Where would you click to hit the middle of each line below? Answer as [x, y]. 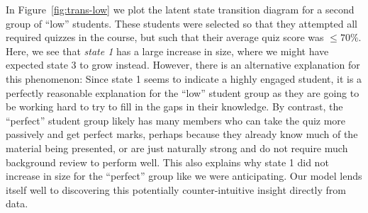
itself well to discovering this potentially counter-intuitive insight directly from [176, 189]
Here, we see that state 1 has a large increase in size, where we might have [167, 51]
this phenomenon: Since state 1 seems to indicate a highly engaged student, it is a [184, 78]
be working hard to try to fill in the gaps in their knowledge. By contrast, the [174, 106]
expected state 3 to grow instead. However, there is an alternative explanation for [183, 65]
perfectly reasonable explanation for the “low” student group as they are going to [183, 92]
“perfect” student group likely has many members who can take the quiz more [176, 120]
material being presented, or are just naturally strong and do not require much [177, 148]
